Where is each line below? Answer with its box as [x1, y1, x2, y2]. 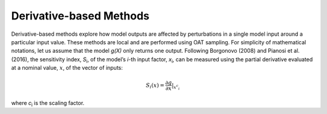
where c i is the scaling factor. [11, 99, 85, 108]
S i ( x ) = [145, 82, 165, 90]
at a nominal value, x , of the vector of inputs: [11, 64, 124, 72]
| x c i [171, 82, 180, 91]
